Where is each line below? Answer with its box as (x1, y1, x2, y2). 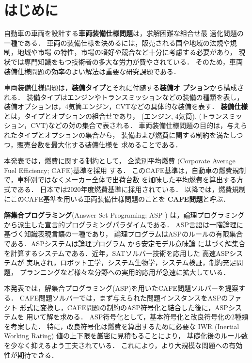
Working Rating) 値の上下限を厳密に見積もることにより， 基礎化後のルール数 (4, 331, 248, 341)
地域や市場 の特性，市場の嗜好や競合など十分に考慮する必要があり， (17, 47, 236, 57)
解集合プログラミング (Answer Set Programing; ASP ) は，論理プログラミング (4, 210, 245, 220)
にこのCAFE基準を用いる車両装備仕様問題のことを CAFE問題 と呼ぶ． (4, 193, 230, 204)
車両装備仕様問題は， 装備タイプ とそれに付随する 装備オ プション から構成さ (4, 82, 244, 93)
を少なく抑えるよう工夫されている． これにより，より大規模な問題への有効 (4, 340, 243, 350)
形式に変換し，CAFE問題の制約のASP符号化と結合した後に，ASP (19, 302, 228, 312)
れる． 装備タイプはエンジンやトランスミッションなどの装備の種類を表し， (4, 92, 244, 102)
